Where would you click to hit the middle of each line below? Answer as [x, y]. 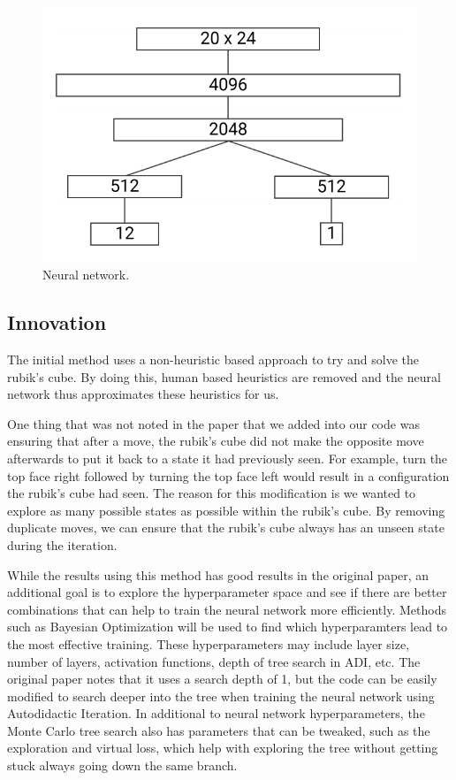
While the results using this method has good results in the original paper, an [218, 574]
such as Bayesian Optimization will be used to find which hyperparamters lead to [228, 627]
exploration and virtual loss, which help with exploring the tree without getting [223, 748]
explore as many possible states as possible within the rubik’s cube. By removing [226, 510]
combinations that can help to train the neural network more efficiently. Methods [227, 609]
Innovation [57, 322]
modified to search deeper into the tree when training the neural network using [221, 696]
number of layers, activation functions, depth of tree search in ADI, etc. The [214, 661]
